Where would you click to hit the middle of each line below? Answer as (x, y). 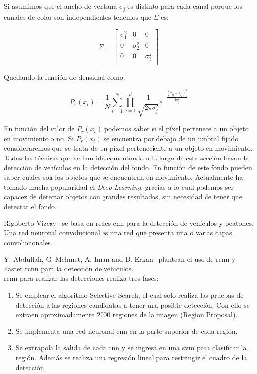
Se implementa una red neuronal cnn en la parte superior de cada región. (127, 331)
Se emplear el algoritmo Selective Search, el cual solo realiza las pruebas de (129, 295)
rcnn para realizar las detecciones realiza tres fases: (81, 278)
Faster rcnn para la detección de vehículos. (69, 268)
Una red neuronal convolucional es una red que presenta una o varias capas (118, 233)
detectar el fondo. (30, 206)
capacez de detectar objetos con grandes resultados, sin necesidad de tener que (123, 196)
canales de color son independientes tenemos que (78, 17)
